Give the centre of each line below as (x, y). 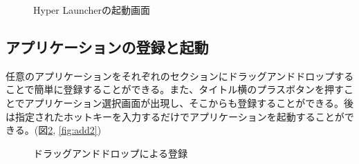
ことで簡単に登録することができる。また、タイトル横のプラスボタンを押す (175, 89)
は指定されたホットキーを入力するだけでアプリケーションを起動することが (175, 116)
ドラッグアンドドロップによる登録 (111, 153)
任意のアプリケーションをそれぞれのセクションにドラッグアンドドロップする (180, 75)
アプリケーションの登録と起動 (107, 47)
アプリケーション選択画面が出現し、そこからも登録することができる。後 (189, 102)
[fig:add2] (78, 130)
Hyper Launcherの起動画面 (92, 10)
